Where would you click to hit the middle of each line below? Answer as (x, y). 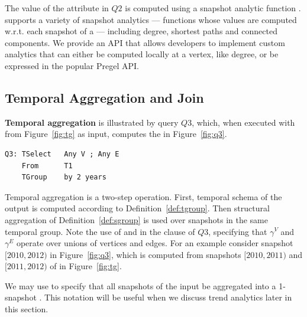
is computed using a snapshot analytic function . (213, 8)
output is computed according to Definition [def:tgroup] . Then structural (137, 208)
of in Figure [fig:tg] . (86, 266)
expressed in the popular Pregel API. (72, 65)
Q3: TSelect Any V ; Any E (62, 154)
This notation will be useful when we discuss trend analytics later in (168, 297)
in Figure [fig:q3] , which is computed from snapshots (146, 254)
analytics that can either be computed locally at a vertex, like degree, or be (142, 54)
